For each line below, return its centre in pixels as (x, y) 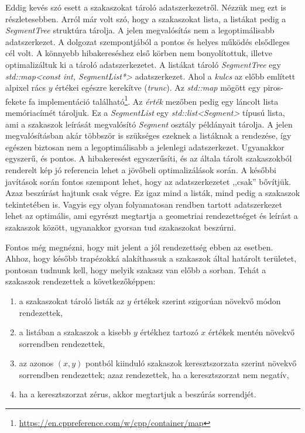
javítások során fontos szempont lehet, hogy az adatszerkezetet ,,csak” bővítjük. (148, 181)
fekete (16, 101)
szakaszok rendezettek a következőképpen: (80, 281)
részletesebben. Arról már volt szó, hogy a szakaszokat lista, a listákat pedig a (146, 18)
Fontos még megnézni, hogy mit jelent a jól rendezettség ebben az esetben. (139, 247)
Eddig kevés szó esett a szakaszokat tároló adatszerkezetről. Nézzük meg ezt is (146, 7)
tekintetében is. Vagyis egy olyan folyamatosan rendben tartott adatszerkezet (144, 204)
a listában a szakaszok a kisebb (75, 332)
